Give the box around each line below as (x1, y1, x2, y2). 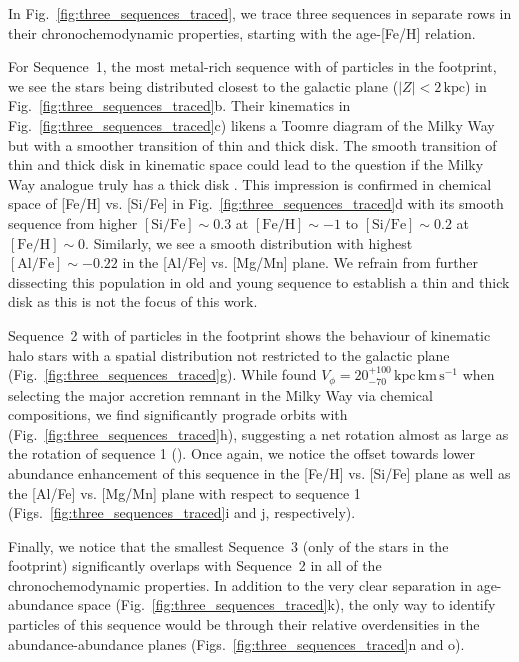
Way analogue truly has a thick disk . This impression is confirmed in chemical (8, 173, 492, 194)
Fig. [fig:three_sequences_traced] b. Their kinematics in (8, 95, 351, 116)
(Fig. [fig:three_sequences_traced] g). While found (8, 364, 317, 385)
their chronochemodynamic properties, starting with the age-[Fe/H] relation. (8, 22, 476, 43)
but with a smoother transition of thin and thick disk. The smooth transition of (8, 134, 497, 155)
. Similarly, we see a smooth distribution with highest (85, 232, 413, 253)
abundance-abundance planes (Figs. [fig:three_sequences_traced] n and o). (8, 633, 465, 654)
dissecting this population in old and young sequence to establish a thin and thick (8, 271, 510, 292)
